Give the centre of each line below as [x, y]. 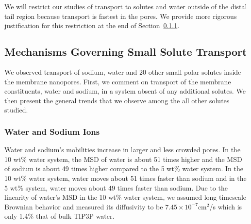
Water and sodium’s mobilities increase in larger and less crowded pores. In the [123, 150]
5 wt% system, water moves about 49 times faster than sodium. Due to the [116, 187]
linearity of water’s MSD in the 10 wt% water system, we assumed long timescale [125, 197]
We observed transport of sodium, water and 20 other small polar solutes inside [123, 72]
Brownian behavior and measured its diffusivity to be [84, 206]
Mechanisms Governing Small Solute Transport [126, 52]
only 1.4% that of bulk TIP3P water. [59, 216]
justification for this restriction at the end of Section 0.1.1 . [92, 25]
